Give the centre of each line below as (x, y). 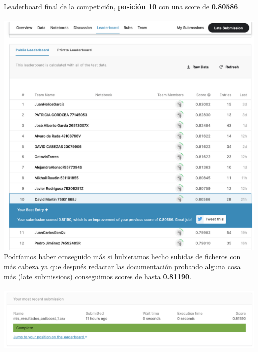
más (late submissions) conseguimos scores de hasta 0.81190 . (98, 276)
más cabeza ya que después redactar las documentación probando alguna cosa (122, 267)
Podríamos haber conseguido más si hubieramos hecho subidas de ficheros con (122, 257)
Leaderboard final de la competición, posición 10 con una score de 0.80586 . (122, 6)
